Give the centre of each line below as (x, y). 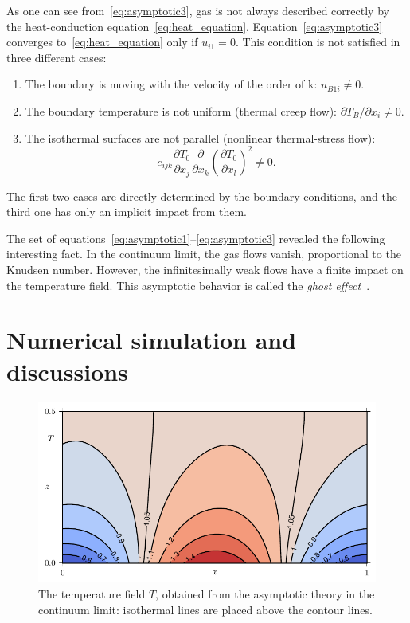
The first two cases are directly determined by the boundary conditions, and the (202, 196)
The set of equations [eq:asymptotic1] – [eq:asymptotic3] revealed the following (196, 238)
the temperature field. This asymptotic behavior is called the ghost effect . (188, 285)
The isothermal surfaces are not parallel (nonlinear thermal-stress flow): (200, 137)
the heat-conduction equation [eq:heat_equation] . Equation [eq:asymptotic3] (195, 26)
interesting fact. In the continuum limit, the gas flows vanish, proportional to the (204, 254)
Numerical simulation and (152, 340)
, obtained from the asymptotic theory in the (265, 593)
